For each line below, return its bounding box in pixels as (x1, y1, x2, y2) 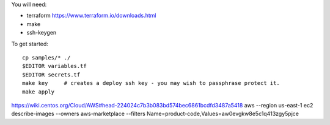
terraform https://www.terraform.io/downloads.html (26, 12, 156, 19)
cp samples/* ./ (22, 54, 71, 61)
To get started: (11, 40, 49, 47)
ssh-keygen (26, 29, 57, 36)
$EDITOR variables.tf (22, 62, 87, 70)
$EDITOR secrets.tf (22, 71, 81, 78)
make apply (22, 88, 55, 95)
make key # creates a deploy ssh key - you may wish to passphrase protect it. (22, 79, 280, 87)
